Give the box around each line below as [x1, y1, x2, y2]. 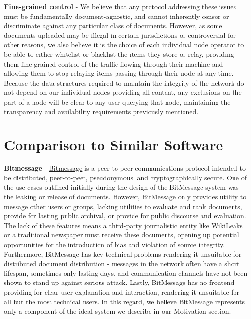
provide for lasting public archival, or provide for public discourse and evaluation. [4, 211, 246, 221]
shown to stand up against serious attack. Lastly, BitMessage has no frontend [4, 277, 234, 287]
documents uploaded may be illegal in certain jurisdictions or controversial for [4, 30, 236, 40]
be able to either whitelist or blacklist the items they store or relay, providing [4, 49, 234, 59]
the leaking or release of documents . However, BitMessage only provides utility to [4, 192, 247, 202]
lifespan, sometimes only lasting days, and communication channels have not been [4, 267, 248, 278]
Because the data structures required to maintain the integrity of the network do [4, 77, 244, 88]
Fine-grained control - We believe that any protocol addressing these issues [4, 1, 236, 11]
